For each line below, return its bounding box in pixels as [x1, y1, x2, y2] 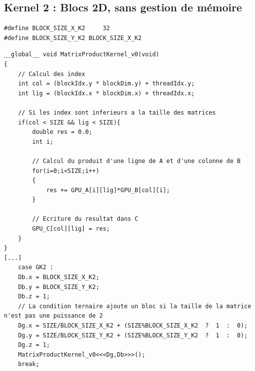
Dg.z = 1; [18, 341, 50, 349]
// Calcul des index [18, 70, 85, 78]
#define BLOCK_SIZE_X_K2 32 [4, 25, 110, 32]
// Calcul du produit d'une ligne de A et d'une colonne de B [32, 157, 241, 165]
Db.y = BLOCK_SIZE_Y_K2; [18, 283, 100, 290]
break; [18, 361, 39, 368]
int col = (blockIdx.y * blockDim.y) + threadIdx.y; [18, 80, 195, 87]
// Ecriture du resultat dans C [32, 215, 139, 223]
